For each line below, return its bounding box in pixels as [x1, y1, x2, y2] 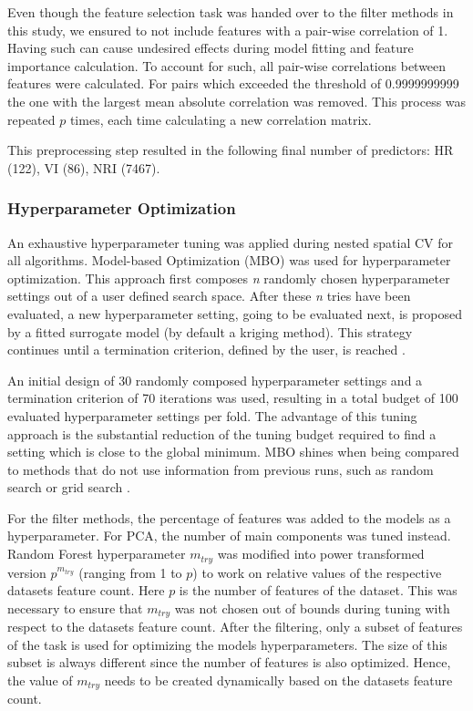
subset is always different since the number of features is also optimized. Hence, [7, 653, 451, 672]
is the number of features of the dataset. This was [179, 581, 458, 600]
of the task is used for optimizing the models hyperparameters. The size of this [7, 634, 447, 654]
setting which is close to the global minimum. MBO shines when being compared [7, 442, 459, 461]
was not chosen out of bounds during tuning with [174, 598, 450, 617]
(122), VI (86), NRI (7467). [7, 158, 160, 177]
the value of [7, 670, 73, 689]
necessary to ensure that [7, 598, 143, 617]
